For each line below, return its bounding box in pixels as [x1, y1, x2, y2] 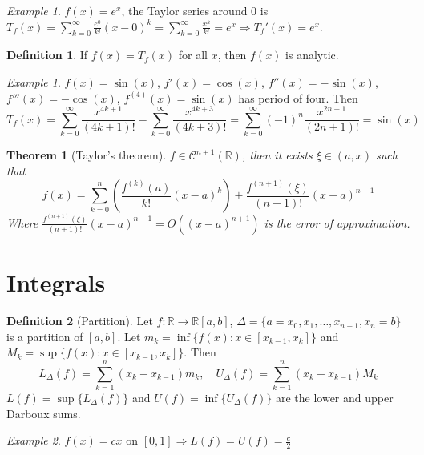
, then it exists [241, 147, 313, 163]
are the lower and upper [275, 389, 394, 405]
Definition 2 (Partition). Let [6, 312, 153, 329]
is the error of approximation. [264, 214, 410, 231]
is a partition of [6, 328, 83, 344]
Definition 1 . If [6, 46, 88, 63]
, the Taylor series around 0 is [121, 2, 269, 18]
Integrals [6, 266, 106, 299]
